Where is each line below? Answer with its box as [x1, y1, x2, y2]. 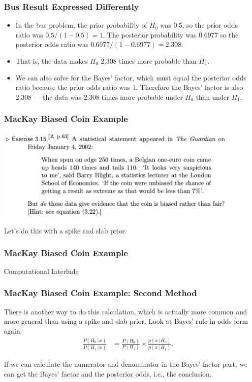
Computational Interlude [4, 266, 79, 276]
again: [4, 325, 22, 336]
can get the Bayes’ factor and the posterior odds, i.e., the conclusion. [4, 368, 212, 379]
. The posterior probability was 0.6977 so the [103, 29, 239, 39]
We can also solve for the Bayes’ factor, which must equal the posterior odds [15, 72, 247, 82]
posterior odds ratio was [15, 39, 89, 49]
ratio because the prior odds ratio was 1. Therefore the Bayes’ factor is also [15, 82, 243, 92]
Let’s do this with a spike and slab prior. [4, 226, 127, 236]
